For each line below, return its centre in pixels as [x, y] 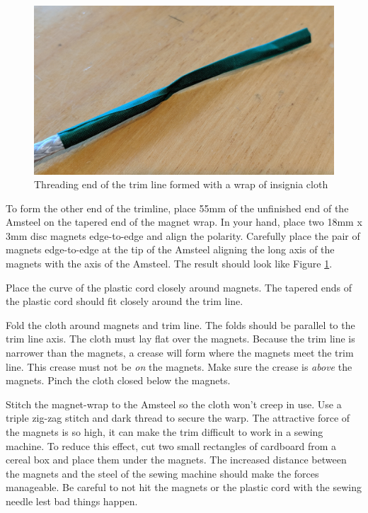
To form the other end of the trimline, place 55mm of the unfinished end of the [177, 208]
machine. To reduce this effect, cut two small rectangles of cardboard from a [171, 445]
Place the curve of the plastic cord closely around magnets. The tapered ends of [179, 287]
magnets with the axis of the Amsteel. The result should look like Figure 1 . [169, 264]
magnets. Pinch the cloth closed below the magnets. [118, 380]
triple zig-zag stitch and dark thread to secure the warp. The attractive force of [178, 418]
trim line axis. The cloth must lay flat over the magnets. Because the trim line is [180, 339]
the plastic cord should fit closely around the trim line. [125, 301]
